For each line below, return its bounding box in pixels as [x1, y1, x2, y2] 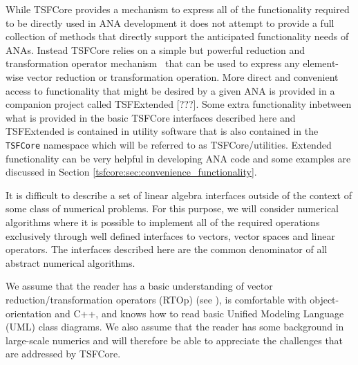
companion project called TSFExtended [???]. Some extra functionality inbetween [6, 97, 352, 111]
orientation [6, 306, 52, 320]
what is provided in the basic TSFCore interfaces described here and [6, 110, 296, 124]
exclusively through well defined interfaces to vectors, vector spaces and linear [6, 228, 335, 243]
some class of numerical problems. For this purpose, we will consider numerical [6, 201, 339, 216]
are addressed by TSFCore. [6, 346, 121, 361]
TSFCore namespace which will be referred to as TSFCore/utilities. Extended [6, 137, 332, 151]
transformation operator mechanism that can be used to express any [6, 56, 300, 71]
